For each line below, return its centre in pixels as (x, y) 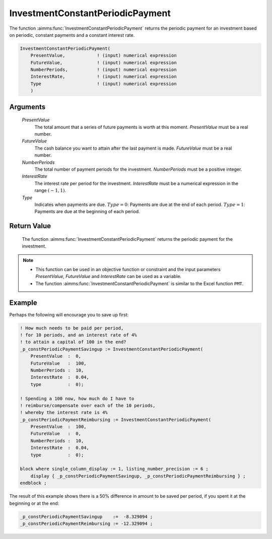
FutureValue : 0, (56, 434)
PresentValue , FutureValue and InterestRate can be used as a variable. (108, 277)
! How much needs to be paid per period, (72, 328)
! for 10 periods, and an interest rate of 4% (78, 335)
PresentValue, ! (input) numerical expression (104, 56)
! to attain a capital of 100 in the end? (73, 342)
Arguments (27, 107)
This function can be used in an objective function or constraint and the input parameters (128, 269)
